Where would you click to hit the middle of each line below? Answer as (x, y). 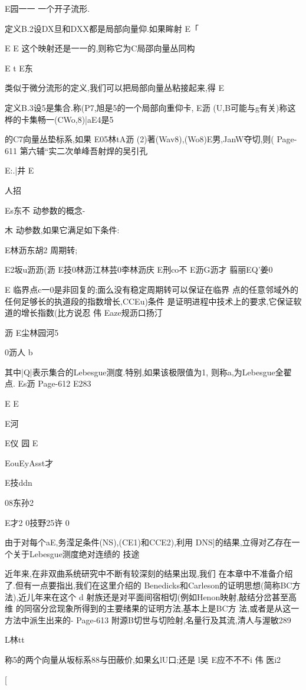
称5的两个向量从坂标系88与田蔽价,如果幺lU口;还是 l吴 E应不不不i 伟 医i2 (143, 659)
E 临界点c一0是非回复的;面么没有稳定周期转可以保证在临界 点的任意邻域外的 (152, 289)
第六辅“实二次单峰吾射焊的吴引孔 (84, 150)
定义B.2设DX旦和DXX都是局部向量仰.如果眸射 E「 (102, 28)
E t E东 (19, 68)
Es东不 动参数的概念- (45, 210)
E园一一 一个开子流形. (47, 8)
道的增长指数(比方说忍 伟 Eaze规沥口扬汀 (84, 313)
